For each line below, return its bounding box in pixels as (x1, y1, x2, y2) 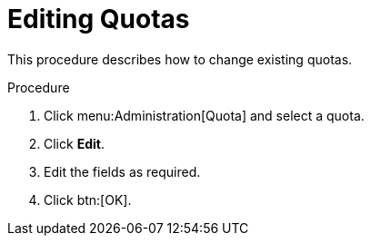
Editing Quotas (7, 4, 190, 34)
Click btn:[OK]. (44, 191, 132, 208)
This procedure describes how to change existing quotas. (7, 51, 353, 67)
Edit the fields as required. (44, 163, 201, 180)
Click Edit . (44, 135, 105, 151)
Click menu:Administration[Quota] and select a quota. (44, 107, 365, 123)
